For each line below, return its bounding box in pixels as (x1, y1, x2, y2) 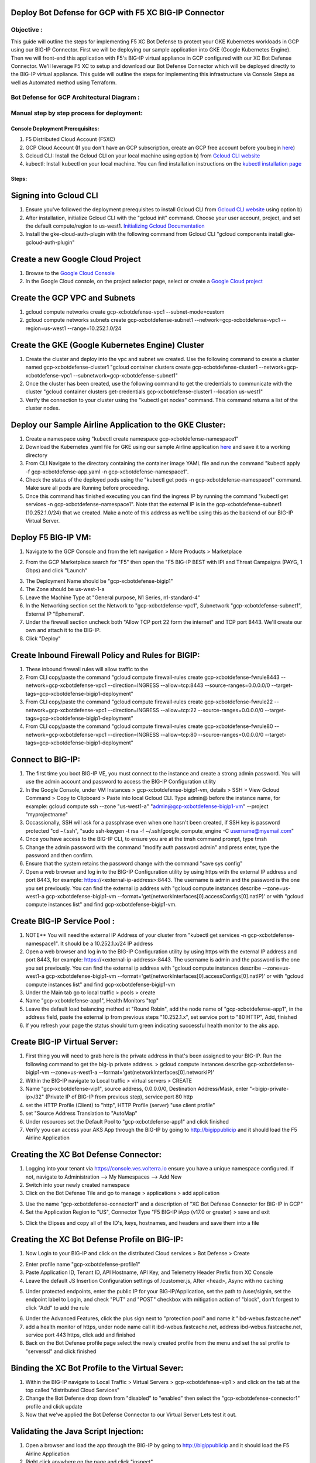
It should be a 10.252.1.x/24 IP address (60, 940, 153, 947)
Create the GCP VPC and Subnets (11, 293, 136, 303)
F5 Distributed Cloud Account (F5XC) (25, 136, 115, 143)
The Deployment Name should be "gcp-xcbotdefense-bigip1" (25, 578, 174, 585)
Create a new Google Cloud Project (11, 254, 141, 264)
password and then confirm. (25, 851, 94, 858)
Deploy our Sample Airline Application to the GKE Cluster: (11, 420, 226, 430)
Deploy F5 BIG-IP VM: (11, 533, 92, 542)
